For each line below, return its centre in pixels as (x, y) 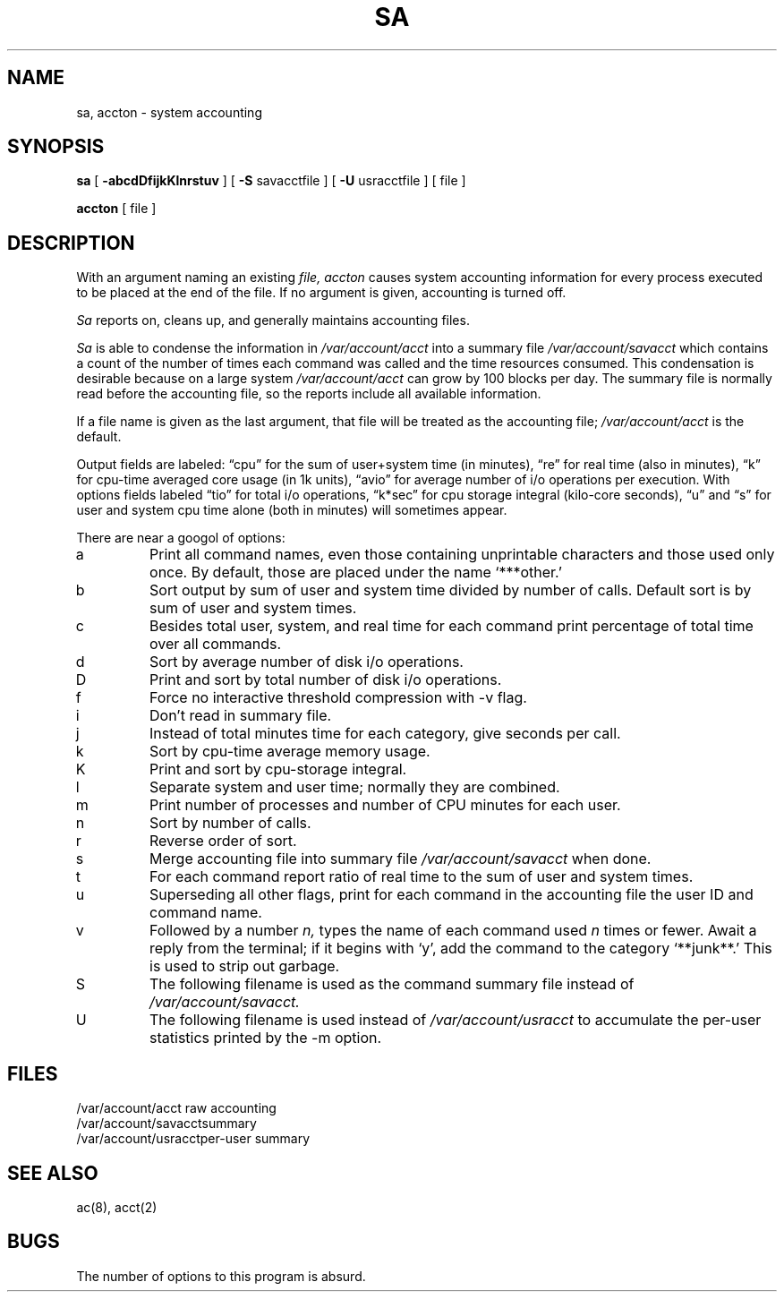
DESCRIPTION (71, 243)
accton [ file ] (116, 209)
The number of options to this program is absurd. (221, 1276)
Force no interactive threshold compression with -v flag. (338, 698)
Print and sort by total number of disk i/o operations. (326, 680)
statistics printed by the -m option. (266, 1038)
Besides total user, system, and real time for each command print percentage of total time (452, 626)
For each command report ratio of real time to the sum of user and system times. (422, 877)
